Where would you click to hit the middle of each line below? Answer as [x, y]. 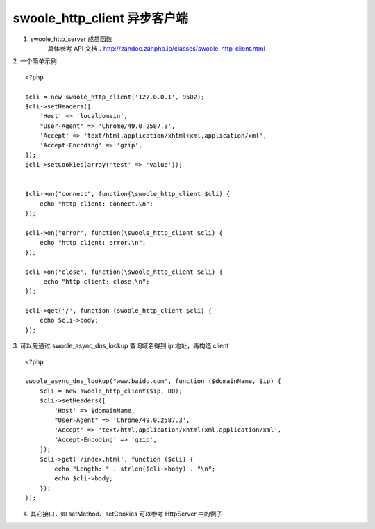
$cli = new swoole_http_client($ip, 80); [111, 391]
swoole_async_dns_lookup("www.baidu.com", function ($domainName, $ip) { [153, 381]
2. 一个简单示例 [35, 61]
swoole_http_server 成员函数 [71, 39]
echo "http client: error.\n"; [93, 243]
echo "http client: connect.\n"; [97, 204]
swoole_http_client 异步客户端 [101, 18]
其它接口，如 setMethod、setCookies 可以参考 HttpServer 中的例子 [126, 514]
